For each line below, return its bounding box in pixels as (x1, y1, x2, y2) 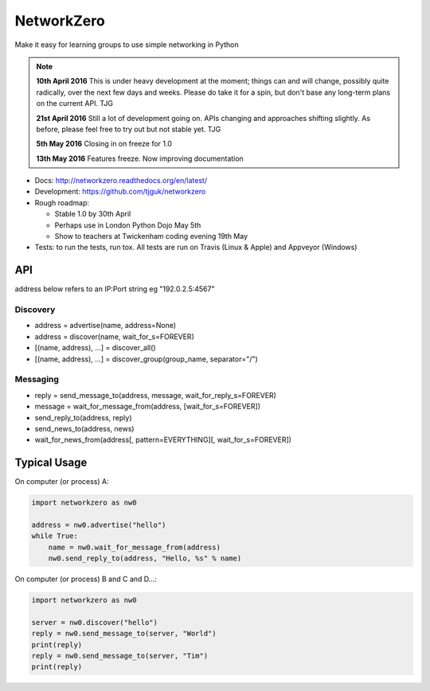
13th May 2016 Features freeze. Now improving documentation (36, 154, 244, 163)
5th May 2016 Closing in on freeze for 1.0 (36, 139, 173, 149)
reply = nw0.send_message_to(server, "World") (31, 629, 217, 638)
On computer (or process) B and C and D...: (14, 574, 157, 584)
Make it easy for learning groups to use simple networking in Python (14, 40, 239, 49)
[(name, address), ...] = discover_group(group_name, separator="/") (34, 354, 258, 364)
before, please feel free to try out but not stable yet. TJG (36, 124, 221, 134)
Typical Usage (14, 456, 88, 470)
